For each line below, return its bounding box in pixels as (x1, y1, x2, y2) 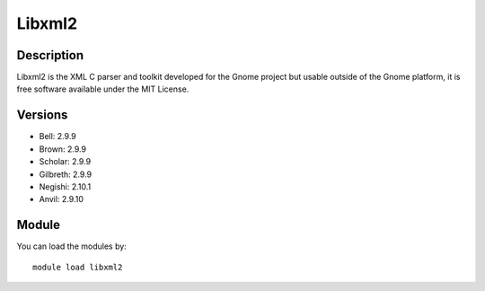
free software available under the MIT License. (16, 84, 190, 94)
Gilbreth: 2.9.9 (39, 169, 93, 180)
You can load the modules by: (16, 241, 128, 251)
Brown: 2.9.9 (39, 144, 87, 154)
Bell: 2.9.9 (39, 131, 76, 142)
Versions (16, 108, 68, 123)
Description (16, 48, 84, 63)
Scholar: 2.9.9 (39, 156, 92, 167)
